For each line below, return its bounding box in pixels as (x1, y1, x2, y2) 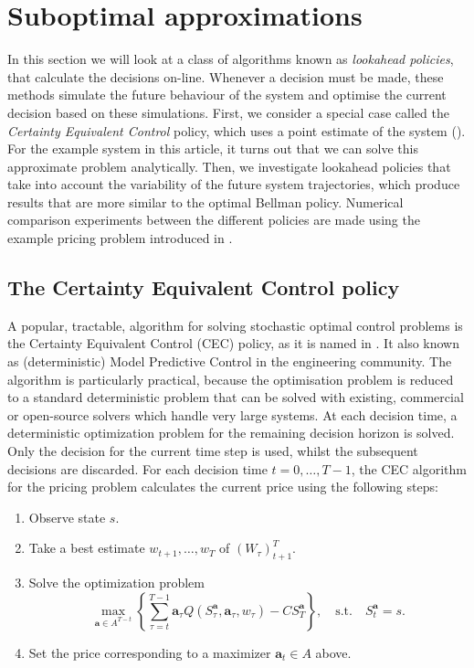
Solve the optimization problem (28, 573, 205, 592)
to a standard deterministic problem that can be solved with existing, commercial (7, 387, 464, 407)
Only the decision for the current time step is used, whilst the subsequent (7, 441, 418, 461)
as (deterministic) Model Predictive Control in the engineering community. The (7, 352, 452, 371)
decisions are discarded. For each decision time (7, 459, 268, 478)
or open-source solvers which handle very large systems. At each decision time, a (7, 405, 458, 424)
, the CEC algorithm (351, 459, 468, 478)
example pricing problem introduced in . (7, 228, 233, 248)
